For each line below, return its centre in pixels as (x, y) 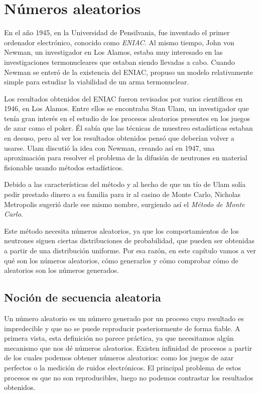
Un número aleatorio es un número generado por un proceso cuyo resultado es (124, 318)
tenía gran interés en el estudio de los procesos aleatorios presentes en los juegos (127, 118)
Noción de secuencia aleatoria (83, 297)
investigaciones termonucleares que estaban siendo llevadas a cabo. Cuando (119, 62)
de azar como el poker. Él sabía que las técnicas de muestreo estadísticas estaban (128, 128)
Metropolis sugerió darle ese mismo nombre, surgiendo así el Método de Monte (124, 204)
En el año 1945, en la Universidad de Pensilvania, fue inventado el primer (117, 32)
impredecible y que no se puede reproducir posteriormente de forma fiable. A (122, 328)
